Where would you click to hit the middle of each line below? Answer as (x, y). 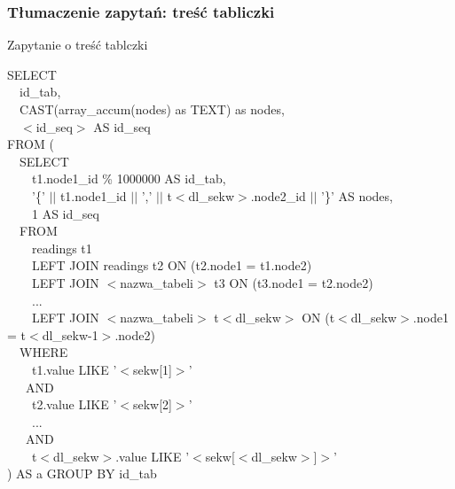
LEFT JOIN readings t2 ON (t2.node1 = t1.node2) (172, 265)
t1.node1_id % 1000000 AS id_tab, (129, 179)
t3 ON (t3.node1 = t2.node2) (294, 282)
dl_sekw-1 (70, 334)
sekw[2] (152, 404)
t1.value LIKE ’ (74, 369)
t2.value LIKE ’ (74, 404)
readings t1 (62, 248)
